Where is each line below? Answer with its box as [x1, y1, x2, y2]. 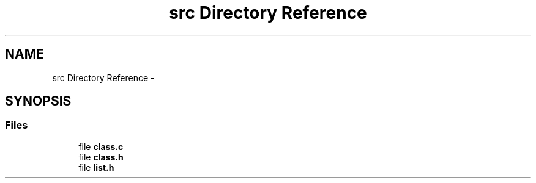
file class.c [78, 141, 124, 152]
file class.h [78, 151, 124, 162]
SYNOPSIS [5, 93, 72, 109]
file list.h [78, 162, 114, 173]
